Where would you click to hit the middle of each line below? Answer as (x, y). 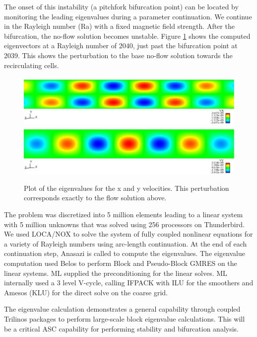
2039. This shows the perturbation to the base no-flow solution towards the (118, 55)
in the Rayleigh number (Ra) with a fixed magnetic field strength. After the (119, 26)
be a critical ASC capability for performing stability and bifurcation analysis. (122, 328)
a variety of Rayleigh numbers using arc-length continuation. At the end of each (126, 243)
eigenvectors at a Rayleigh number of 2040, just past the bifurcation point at (121, 45)
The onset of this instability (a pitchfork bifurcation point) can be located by (121, 6)
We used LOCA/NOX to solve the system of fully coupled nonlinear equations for (128, 234)
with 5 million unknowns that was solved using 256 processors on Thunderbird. (124, 224)
